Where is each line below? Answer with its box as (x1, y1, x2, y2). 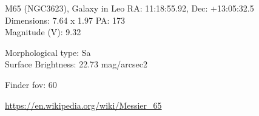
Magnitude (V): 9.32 (5, 26, 81, 38)
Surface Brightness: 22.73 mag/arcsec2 (5, 58, 148, 70)
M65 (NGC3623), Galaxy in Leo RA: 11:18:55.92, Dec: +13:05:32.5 (5, 2, 254, 14)
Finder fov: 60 (5, 78, 57, 90)
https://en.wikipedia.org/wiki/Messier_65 (5, 98, 162, 111)
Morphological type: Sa (5, 46, 91, 58)
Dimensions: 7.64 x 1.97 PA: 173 (5, 13, 126, 26)
